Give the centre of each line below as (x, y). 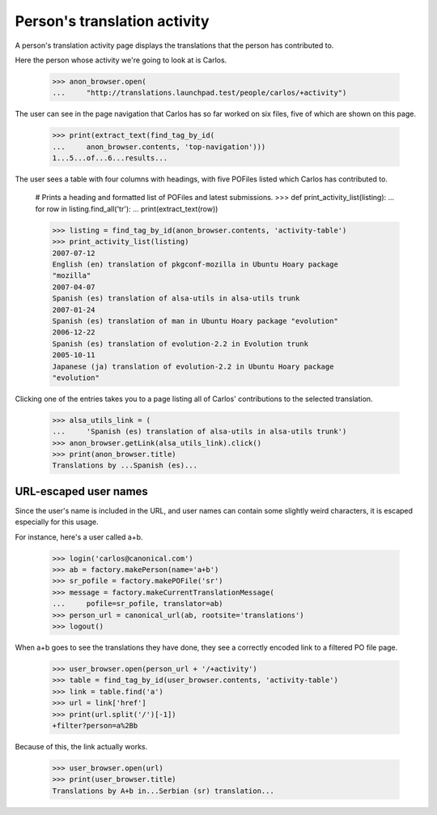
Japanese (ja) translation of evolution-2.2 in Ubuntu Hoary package (193, 366)
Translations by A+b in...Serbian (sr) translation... (163, 791)
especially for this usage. (57, 522)
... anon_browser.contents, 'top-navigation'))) (159, 147)
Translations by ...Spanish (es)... (125, 465)
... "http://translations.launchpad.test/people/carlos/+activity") (199, 93)
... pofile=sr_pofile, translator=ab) (138, 604)
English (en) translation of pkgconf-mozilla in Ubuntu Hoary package (195, 264)
